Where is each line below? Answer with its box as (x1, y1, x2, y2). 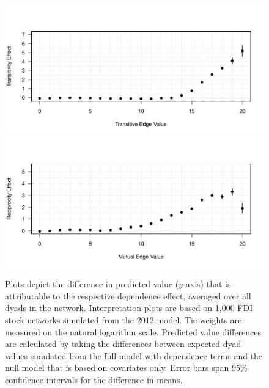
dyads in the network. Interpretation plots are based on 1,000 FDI (5, 301, 253, 314)
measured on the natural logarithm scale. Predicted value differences (5, 325, 262, 338)
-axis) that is (183, 277, 231, 290)
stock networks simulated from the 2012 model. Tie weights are (5, 313, 242, 326)
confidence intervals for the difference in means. (5, 373, 183, 386)
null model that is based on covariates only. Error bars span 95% (5, 361, 248, 374)
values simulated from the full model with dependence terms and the (5, 349, 263, 362)
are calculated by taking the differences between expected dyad (5, 337, 241, 350)
